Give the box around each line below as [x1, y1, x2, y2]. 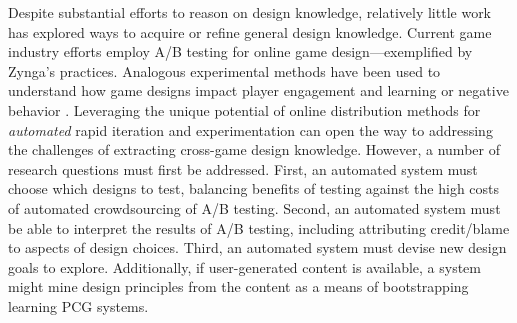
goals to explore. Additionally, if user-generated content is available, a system [8, 256, 481, 277]
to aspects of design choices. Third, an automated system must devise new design [8, 237, 507, 258]
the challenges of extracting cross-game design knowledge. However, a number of [8, 139, 500, 160]
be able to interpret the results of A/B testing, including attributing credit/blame [8, 217, 510, 238]
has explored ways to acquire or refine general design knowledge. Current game [8, 21, 492, 42]
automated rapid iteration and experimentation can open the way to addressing [8, 119, 493, 140]
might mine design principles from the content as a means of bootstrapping [8, 276, 469, 297]
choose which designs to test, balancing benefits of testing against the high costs [8, 178, 500, 199]
